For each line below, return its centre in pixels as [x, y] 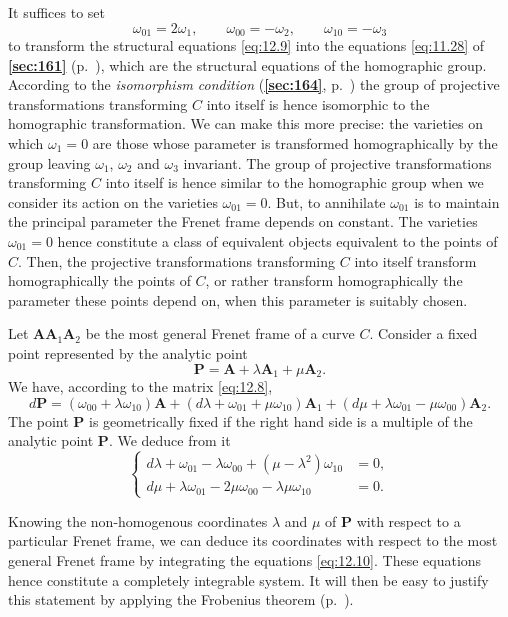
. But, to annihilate [326, 201]
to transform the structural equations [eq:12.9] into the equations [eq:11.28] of [246, 45]
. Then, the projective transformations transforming [177, 260]
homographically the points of [99, 280]
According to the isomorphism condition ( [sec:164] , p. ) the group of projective [254, 84]
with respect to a [408, 520]
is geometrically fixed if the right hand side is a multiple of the [281, 420]
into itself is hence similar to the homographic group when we [294, 182]
